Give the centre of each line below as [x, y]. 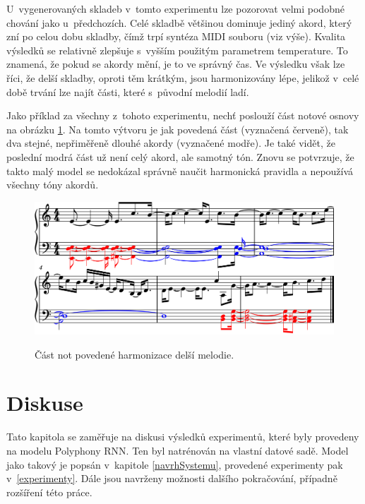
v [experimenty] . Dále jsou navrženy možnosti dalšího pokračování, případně [172, 478]
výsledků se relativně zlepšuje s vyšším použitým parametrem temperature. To [177, 50]
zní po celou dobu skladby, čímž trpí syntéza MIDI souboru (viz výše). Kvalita [176, 36]
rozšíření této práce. [49, 492]
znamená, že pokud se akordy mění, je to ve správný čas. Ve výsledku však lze [176, 64]
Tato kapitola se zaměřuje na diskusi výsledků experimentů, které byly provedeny [183, 437]
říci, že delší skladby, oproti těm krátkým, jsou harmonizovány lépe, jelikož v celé [183, 77]
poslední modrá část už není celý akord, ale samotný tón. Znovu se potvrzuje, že [180, 156]
